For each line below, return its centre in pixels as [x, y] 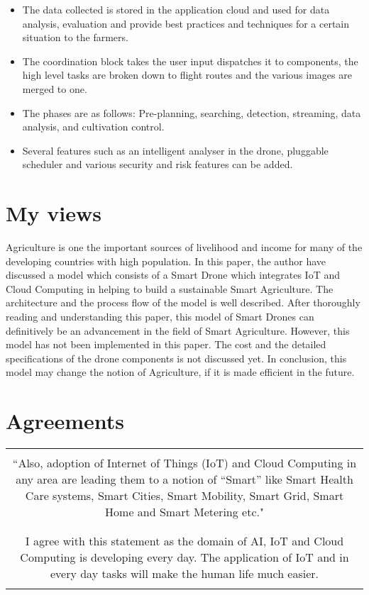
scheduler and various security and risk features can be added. [158, 164]
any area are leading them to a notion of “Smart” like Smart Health [184, 479]
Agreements [65, 421]
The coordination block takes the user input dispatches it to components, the [190, 61]
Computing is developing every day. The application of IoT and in [184, 557]
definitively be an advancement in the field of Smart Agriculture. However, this [178, 330]
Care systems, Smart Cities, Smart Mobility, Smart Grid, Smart [184, 496]
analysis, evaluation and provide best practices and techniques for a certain [186, 23]
